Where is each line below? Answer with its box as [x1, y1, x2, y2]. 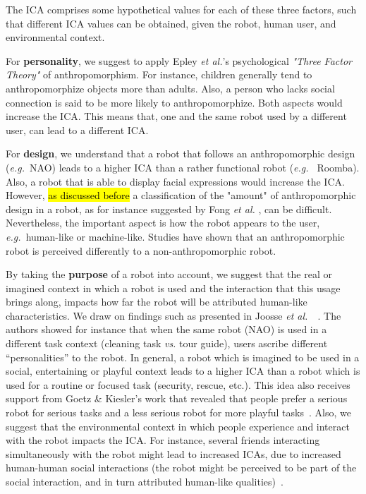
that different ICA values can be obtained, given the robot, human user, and [6, 16, 336, 30]
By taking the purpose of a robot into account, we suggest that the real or [6, 267, 332, 282]
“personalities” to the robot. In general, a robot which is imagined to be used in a [6, 349, 360, 364]
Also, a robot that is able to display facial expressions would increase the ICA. [6, 174, 345, 188]
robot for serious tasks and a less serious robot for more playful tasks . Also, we [6, 405, 351, 420]
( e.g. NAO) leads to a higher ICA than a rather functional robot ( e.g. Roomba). [6, 159, 360, 174]
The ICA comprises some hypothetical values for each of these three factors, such [6, 2, 357, 16]
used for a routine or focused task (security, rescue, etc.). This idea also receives [6, 377, 350, 392]
